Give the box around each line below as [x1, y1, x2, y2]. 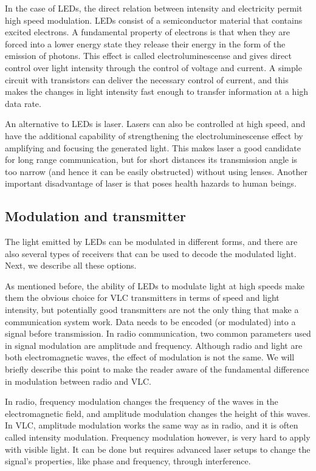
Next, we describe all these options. [5, 259, 137, 272]
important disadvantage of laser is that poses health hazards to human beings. [5, 177, 297, 190]
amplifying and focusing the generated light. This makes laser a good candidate [5, 141, 301, 154]
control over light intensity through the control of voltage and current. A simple [5, 61, 302, 74]
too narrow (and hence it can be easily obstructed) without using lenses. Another [5, 165, 307, 177]
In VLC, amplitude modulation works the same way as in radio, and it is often [5, 419, 298, 431]
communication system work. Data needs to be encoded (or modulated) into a [5, 315, 296, 328]
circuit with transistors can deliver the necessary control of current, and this [5, 73, 289, 86]
